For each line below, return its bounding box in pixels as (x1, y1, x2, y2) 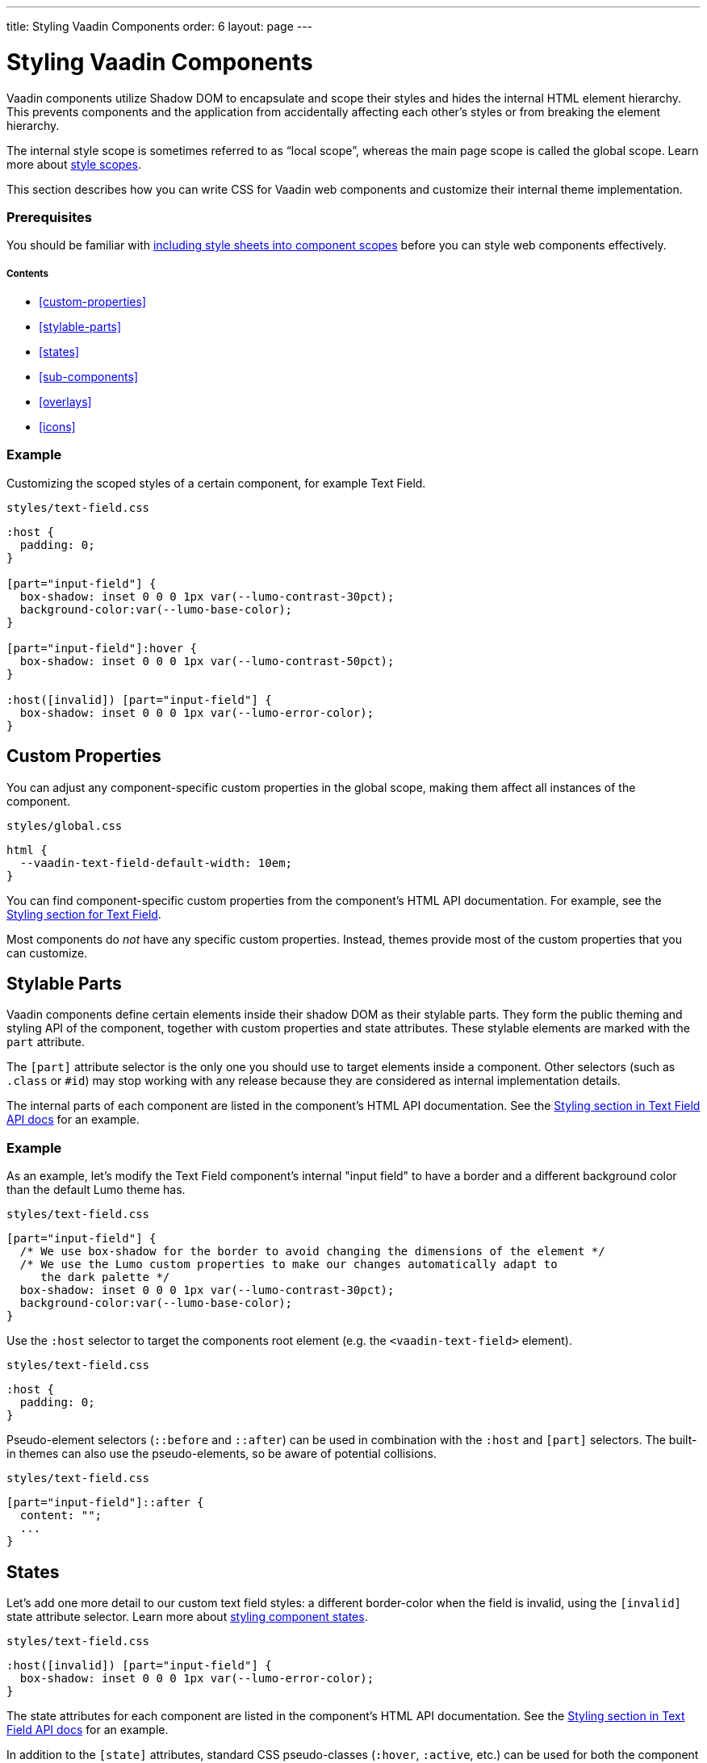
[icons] (39, 420, 76, 434)
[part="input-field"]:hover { (6, 641, 198, 655)
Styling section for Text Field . (6, 907, 161, 921)
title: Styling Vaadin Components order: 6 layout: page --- (6, 19, 313, 33)
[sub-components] (39, 370, 139, 384)
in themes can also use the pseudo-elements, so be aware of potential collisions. (6, 1447, 437, 1461)
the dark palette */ (40, 1271, 170, 1284)
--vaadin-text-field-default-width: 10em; (19, 856, 293, 869)
